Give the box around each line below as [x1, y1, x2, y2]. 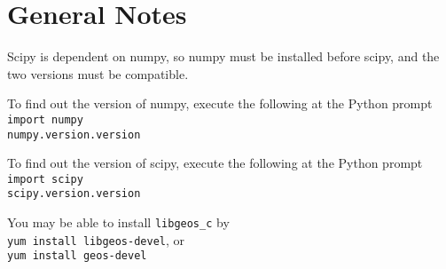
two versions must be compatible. [7, 64, 189, 83]
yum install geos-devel [7, 249, 147, 263]
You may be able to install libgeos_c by [7, 213, 230, 232]
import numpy [7, 113, 83, 126]
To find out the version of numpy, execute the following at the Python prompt [7, 94, 433, 113]
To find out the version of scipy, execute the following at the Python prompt [7, 154, 423, 172]
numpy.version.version [7, 128, 141, 141]
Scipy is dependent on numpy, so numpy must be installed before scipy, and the [7, 47, 440, 66]
